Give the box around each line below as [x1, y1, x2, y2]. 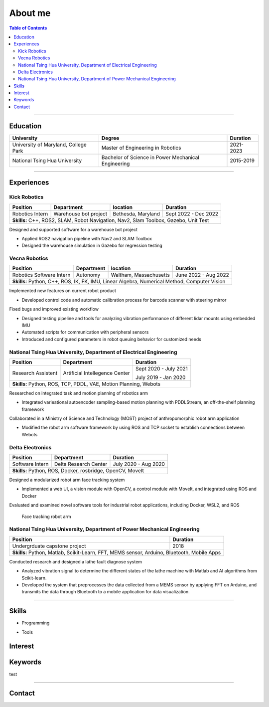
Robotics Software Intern [12, 272, 71, 279]
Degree [101, 135, 120, 142]
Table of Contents [9, 25, 47, 31]
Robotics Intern [12, 210, 48, 217]
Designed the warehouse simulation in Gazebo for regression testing [21, 242, 163, 249]
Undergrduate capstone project [12, 542, 86, 549]
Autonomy [76, 272, 101, 279]
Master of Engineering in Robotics [101, 144, 181, 151]
